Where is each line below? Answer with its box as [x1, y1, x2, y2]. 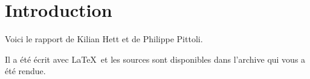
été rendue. [5, 65, 46, 77]
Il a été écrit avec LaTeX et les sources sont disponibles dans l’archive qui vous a [5, 52, 306, 65]
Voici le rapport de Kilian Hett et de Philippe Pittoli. [5, 33, 203, 45]
